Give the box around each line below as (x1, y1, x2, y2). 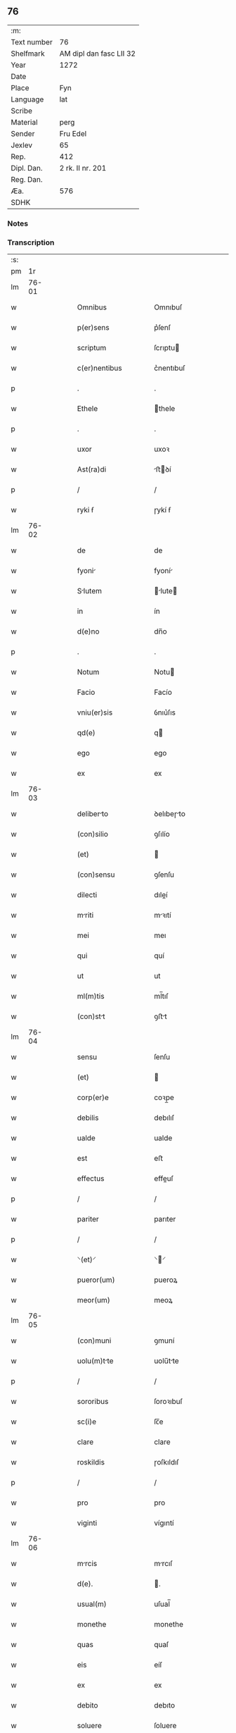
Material (11, 117, 38, 127)
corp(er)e (77, 1092, 109, 1102)
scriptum (77, 343, 107, 353)
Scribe (11, 106, 33, 116)
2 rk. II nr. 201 (59, 163, 107, 173)
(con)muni (77, 1336, 112, 1345)
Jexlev (11, 140, 33, 150)
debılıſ (154, 1113, 174, 1123)
